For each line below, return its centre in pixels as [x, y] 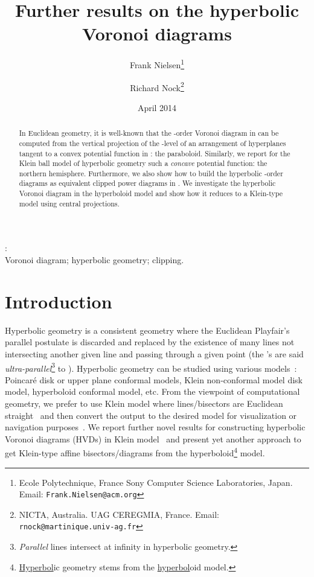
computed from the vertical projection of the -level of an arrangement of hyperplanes [152, 143]
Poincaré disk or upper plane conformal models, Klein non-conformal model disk [154, 379]
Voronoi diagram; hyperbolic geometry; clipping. [95, 260]
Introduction [59, 301]
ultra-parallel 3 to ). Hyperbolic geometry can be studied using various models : [151, 367]
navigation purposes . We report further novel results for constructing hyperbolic [155, 427]
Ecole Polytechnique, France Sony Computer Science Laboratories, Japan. [156, 482]
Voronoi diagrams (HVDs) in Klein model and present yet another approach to [153, 438]
